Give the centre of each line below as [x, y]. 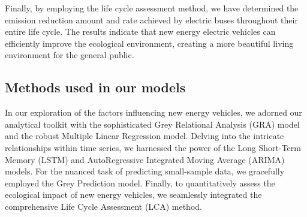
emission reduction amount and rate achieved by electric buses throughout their [151, 19]
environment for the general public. [70, 55]
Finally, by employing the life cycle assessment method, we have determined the [152, 8]
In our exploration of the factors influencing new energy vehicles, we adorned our [153, 112]
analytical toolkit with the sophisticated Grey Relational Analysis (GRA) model [152, 124]
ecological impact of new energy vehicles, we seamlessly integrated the [133, 195]
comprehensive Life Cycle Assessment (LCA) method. [103, 206]
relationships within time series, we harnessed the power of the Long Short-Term [153, 147]
